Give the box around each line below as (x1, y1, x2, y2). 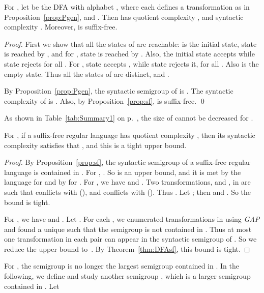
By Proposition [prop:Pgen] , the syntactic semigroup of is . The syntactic (4, 85, 233, 96)
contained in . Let (4, 280, 60, 291)
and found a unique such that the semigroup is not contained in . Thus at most (4, 223, 252, 234)
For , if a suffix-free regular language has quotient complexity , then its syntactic (4, 129, 255, 140)
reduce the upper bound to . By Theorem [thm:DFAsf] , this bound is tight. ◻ (4, 243, 250, 254)
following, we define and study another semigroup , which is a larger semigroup (4, 271, 251, 281)
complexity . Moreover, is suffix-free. (4, 21, 118, 32)
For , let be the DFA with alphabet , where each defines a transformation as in (4, 2, 250, 12)
